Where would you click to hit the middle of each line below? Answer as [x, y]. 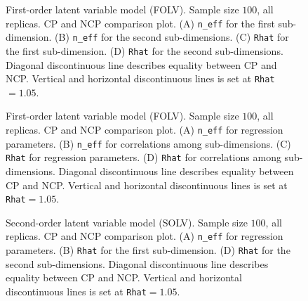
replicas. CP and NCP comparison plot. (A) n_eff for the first [140, 23]
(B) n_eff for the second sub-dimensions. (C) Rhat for [172, 37]
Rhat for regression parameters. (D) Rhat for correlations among [143, 157]
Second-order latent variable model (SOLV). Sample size [127, 222]
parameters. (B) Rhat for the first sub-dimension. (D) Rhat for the [148, 250]
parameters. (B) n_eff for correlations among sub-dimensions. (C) [148, 143]
